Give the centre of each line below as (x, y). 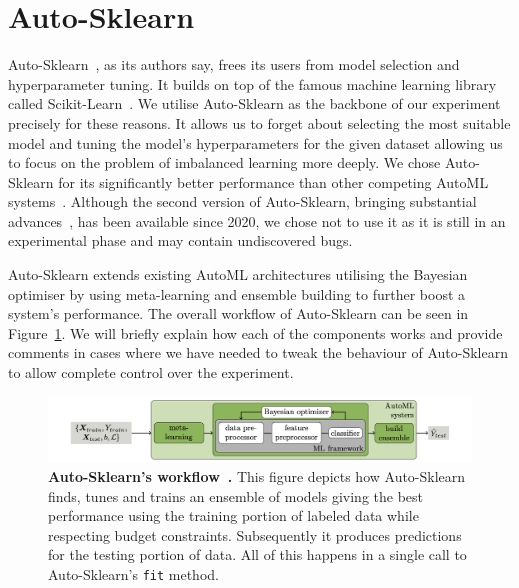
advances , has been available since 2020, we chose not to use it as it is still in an (257, 220)
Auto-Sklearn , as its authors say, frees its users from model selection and (234, 64)
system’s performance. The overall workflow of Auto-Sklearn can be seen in (238, 313)
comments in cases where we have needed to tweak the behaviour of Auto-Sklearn (258, 352)
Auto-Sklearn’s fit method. (133, 574)
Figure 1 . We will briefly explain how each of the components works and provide (255, 332)
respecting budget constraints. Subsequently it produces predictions (255, 534)
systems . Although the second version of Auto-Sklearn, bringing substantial (242, 201)
